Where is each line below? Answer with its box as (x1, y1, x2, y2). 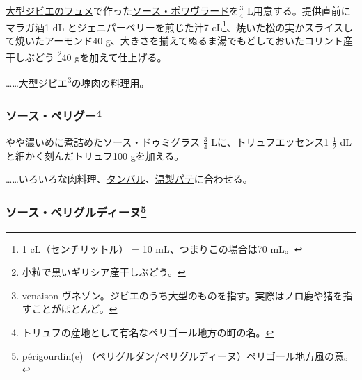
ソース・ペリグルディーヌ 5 (6, 201, 147, 221)
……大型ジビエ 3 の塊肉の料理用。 (6, 73, 150, 90)
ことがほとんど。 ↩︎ (31, 301, 118, 316)
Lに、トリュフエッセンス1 (211, 134, 329, 149)
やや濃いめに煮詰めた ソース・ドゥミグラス (6, 134, 200, 149)
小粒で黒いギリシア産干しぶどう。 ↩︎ (22, 265, 186, 279)
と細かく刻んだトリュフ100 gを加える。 (6, 148, 184, 163)
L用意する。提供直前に (246, 3, 351, 17)
